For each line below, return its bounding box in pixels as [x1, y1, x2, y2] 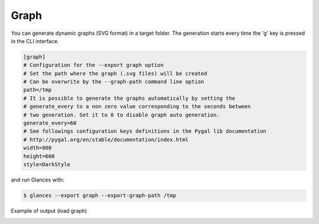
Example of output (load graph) [11, 207, 87, 214]
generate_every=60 [23, 120, 77, 126]
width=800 [23, 145, 52, 151]
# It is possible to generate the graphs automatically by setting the [23, 95, 236, 102]
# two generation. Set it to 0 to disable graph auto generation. [23, 111, 220, 118]
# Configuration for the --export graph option [23, 62, 164, 69]
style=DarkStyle [23, 161, 71, 168]
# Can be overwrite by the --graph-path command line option [23, 79, 204, 85]
